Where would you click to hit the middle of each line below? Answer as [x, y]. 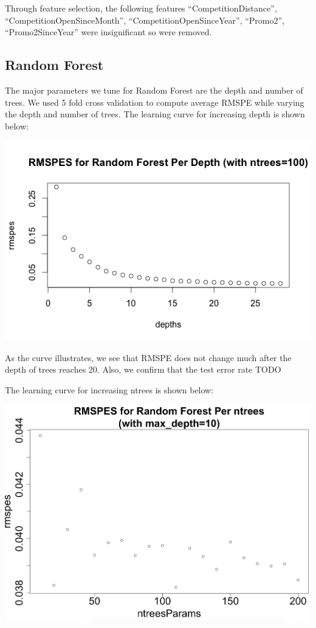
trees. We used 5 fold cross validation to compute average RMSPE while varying [155, 102]
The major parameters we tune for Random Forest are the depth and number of [154, 90]
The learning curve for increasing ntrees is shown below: [109, 389]
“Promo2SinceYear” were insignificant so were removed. [108, 32]
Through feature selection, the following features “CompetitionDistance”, [141, 8]
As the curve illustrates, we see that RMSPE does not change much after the [148, 357]
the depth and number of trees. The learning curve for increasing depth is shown [155, 114]
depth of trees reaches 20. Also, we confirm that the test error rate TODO [143, 369]
